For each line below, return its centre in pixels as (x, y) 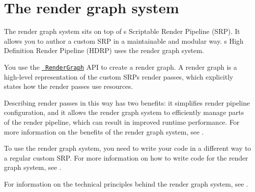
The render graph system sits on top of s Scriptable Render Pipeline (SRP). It (122, 31)
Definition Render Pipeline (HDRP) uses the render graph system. (104, 50)
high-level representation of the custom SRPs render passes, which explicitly (119, 76)
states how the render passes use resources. (69, 86)
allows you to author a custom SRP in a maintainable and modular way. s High (124, 41)
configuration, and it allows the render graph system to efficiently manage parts (124, 112)
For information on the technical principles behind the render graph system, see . (126, 183)
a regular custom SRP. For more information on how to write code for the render (126, 157)
